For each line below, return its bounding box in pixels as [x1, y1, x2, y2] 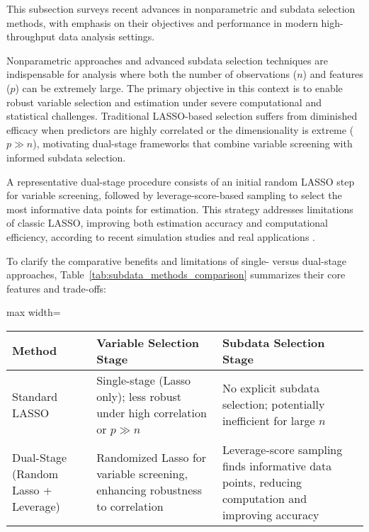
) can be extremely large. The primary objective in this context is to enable [15, 80, 343, 95]
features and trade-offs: [6, 281, 107, 295]
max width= [6, 305, 61, 319]
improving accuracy [222, 506, 319, 523]
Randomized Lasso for [96, 449, 207, 466]
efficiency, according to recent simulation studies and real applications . [6, 229, 315, 244]
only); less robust [96, 387, 182, 404]
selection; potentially [222, 396, 325, 413]
